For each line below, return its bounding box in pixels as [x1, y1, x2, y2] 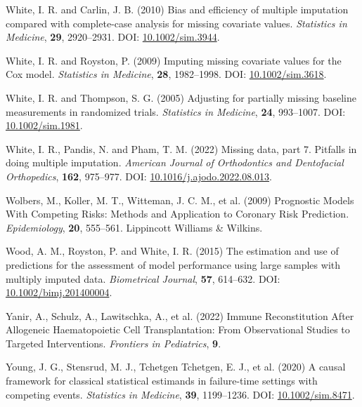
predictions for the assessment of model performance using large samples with [6, 257, 340, 272]
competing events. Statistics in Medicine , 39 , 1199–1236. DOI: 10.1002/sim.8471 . [6, 387, 355, 401]
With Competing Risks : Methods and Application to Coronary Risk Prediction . [6, 206, 349, 221]
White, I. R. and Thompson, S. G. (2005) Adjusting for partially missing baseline [6, 90, 356, 105]
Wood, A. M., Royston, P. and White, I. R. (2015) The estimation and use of [6, 243, 339, 258]
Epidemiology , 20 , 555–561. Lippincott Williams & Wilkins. [6, 220, 263, 234]
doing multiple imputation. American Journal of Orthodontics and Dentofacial [6, 155, 344, 170]
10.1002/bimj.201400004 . [6, 285, 112, 300]
